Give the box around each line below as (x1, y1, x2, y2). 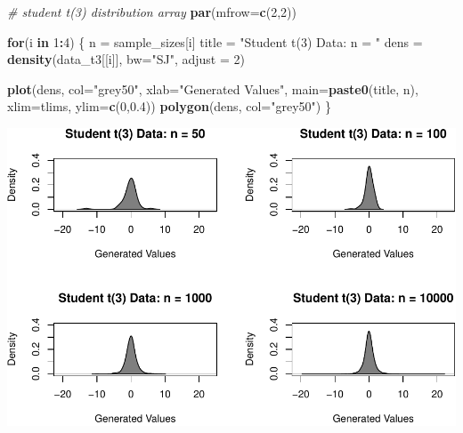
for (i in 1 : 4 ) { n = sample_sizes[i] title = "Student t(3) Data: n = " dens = (7, 32, 423, 51)
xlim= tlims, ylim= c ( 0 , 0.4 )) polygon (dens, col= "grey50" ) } (7, 97, 331, 116)
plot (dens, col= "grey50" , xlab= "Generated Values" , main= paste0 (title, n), (7, 79, 418, 98)
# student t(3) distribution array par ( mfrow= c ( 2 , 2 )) (7, 3, 296, 20)
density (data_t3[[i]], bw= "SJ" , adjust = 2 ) (7, 50, 245, 68)
